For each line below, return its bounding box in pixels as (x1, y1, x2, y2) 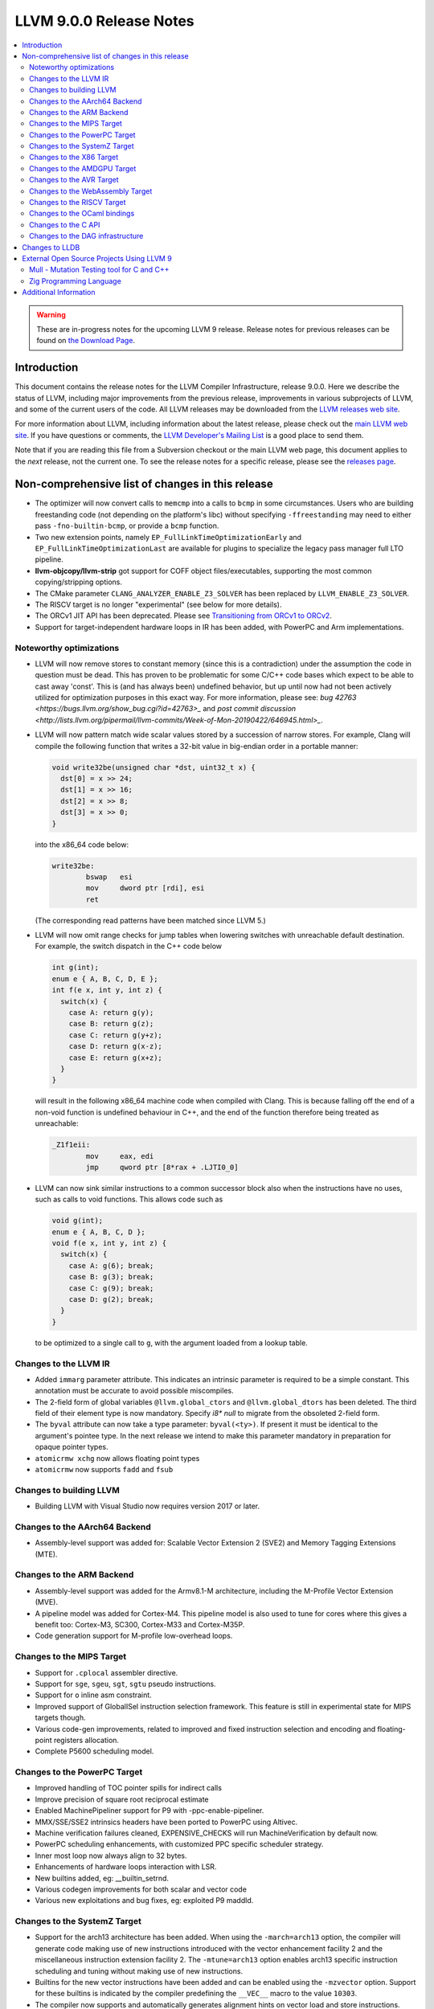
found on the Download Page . (36, 336, 136, 346)
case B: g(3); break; (68, 1272, 154, 1282)
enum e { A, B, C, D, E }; (51, 974, 158, 984)
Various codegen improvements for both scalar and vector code (35, 1884, 247, 1894)
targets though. (35, 1712, 86, 1723)
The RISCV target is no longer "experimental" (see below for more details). (35, 599, 282, 609)
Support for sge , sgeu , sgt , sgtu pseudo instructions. (35, 1679, 216, 1688)
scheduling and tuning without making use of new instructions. (35, 1966, 244, 1976)
